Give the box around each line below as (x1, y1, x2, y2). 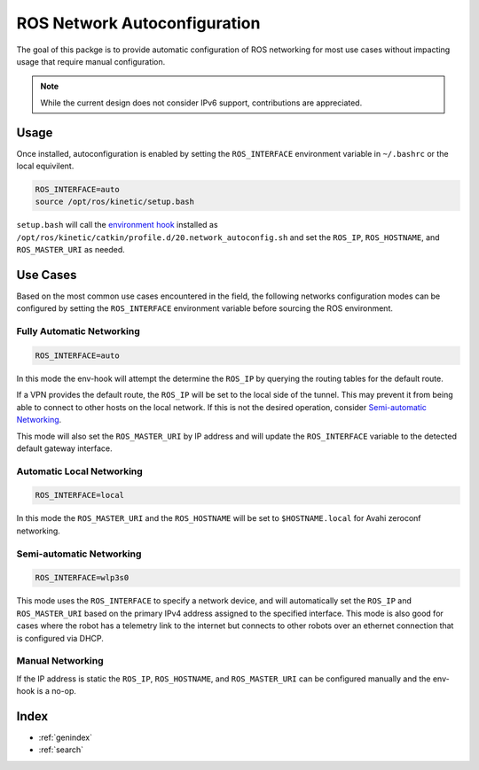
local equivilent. (16, 160, 75, 172)
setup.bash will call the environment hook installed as (16, 220, 218, 230)
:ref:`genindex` (38, 732, 93, 743)
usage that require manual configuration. (16, 56, 166, 66)
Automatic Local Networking (16, 465, 144, 478)
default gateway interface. (16, 443, 113, 454)
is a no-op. (36, 686, 77, 696)
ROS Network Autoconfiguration (16, 13, 261, 33)
